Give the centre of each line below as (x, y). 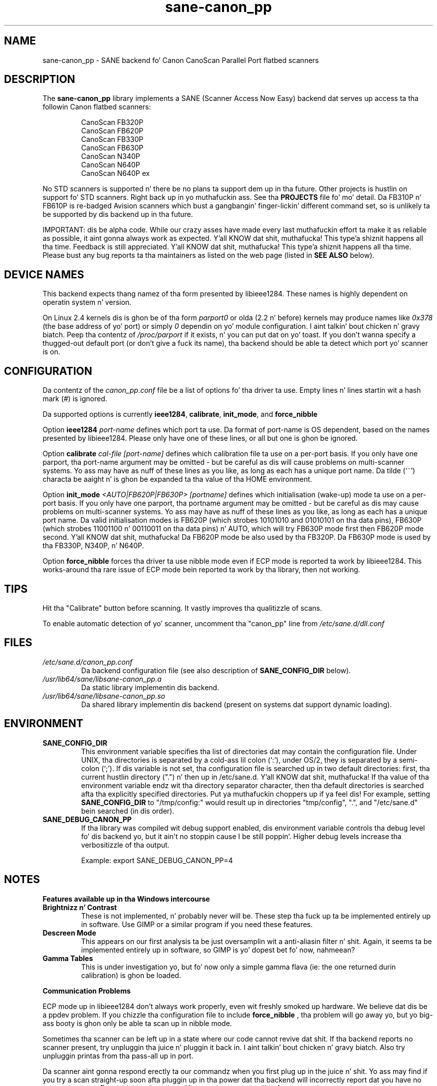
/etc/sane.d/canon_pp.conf (88, 662)
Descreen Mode (69, 933)
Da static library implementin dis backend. (150, 687)
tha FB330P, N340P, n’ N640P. (93, 546)
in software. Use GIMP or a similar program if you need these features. (197, 924)
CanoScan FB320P (112, 122)
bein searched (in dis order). (128, 811)
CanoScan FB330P (112, 139)
